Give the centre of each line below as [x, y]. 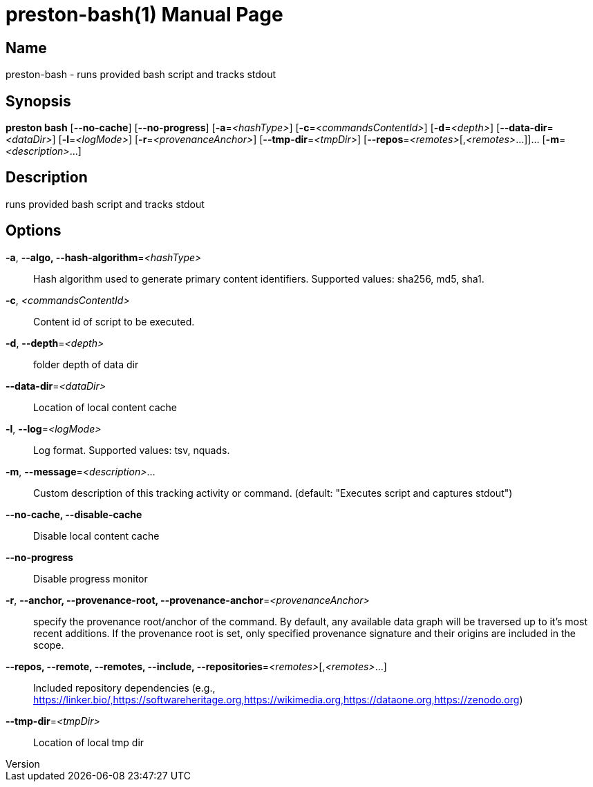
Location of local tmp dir [89, 742]
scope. [49, 645]
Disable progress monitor [91, 578]
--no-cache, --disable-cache [74, 514]
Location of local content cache [105, 407]
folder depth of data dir [86, 364]
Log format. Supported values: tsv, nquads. [132, 450]
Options [34, 231]
